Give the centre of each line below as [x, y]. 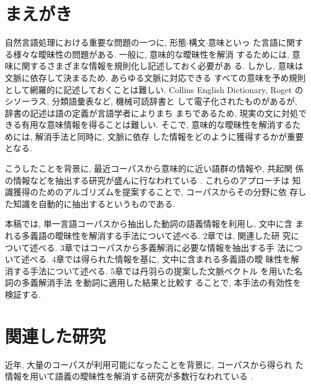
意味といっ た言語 [243, 42]
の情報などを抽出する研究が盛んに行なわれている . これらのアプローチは [147, 180]
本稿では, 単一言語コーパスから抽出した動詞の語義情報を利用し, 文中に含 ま [154, 224]
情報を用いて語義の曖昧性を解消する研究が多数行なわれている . [129, 376]
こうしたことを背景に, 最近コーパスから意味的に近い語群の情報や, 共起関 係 [154, 168]
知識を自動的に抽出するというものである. [94, 203]
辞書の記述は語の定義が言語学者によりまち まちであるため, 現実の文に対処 [152, 113]
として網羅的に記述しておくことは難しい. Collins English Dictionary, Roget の [154, 89]
